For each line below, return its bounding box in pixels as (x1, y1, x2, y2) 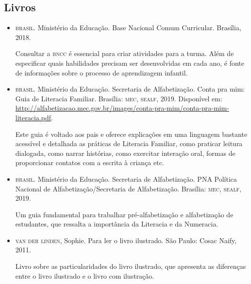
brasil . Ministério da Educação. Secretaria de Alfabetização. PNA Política (15, 173, 237, 184)
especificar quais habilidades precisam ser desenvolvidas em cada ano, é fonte (15, 57, 244, 68)
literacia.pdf (15, 112, 51, 122)
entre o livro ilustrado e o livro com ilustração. (15, 270, 154, 281)
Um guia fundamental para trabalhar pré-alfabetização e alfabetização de (15, 209, 234, 219)
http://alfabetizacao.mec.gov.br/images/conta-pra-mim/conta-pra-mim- (15, 103, 229, 113)
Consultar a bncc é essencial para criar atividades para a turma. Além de (15, 48, 234, 58)
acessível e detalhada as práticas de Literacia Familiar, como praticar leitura (15, 138, 243, 149)
